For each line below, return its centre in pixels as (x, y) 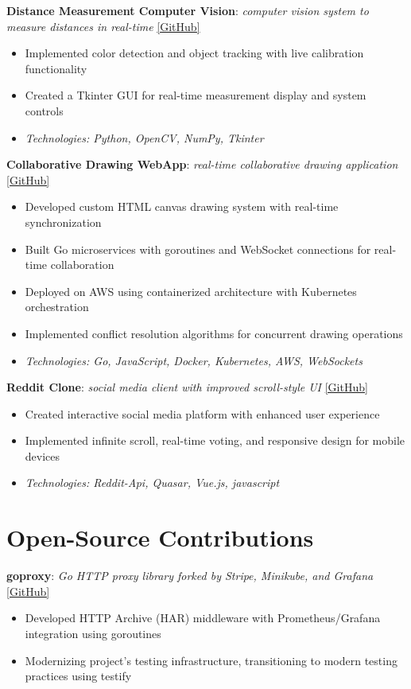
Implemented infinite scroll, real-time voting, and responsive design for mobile (215, 440)
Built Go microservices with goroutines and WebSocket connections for (198, 249)
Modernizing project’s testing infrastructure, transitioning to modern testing (211, 660)
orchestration (57, 307)
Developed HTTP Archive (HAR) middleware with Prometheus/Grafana (203, 618)
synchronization (63, 222)
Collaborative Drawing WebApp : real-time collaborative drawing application (202, 164)
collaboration (82, 265)
